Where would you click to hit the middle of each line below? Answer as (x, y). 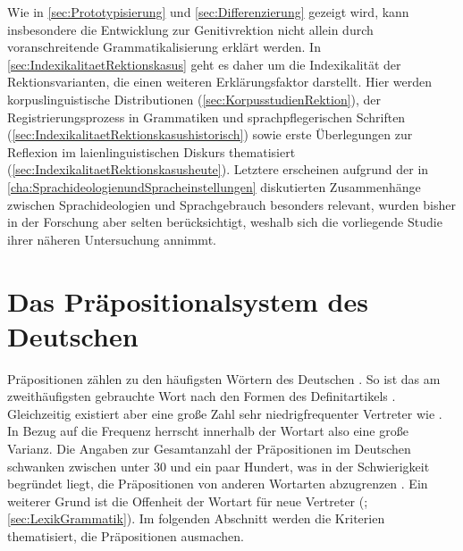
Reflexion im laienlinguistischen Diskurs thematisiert (152, 151)
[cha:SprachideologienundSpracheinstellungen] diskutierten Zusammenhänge (214, 186)
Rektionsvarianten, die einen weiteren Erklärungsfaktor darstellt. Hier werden (220, 82)
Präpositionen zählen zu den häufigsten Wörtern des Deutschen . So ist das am (224, 378)
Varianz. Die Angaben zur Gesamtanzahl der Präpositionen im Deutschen (209, 448)
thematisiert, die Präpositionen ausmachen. (126, 535)
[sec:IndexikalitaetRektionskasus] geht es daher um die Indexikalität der (204, 64)
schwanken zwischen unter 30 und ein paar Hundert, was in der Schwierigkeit (219, 466)
